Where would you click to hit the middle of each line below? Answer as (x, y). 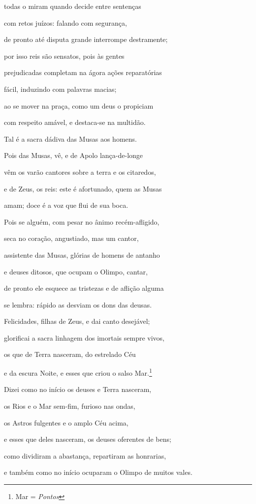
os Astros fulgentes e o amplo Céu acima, (66, 422)
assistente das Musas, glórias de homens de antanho (82, 254)
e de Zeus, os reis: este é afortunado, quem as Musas (83, 188)
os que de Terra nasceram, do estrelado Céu (70, 354)
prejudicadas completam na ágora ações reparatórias (83, 72)
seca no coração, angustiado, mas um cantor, (71, 238)
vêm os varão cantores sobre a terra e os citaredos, (80, 172)
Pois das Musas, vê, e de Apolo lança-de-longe (74, 155)
